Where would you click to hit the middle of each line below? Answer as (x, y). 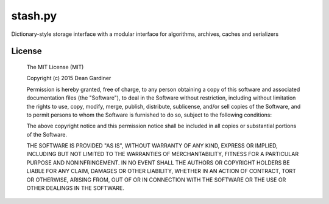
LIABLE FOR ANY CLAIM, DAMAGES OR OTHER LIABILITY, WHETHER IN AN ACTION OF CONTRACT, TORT (161, 171)
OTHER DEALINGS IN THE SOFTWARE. (76, 188)
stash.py (34, 16)
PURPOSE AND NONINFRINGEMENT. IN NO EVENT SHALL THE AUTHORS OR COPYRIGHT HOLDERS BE (158, 162)
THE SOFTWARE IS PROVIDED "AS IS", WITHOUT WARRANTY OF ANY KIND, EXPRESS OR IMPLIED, (152, 146)
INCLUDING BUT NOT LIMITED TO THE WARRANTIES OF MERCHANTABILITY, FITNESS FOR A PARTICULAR (162, 154)
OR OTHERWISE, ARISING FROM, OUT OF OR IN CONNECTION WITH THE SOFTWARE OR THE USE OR (156, 180)
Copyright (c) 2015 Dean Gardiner (69, 78)
